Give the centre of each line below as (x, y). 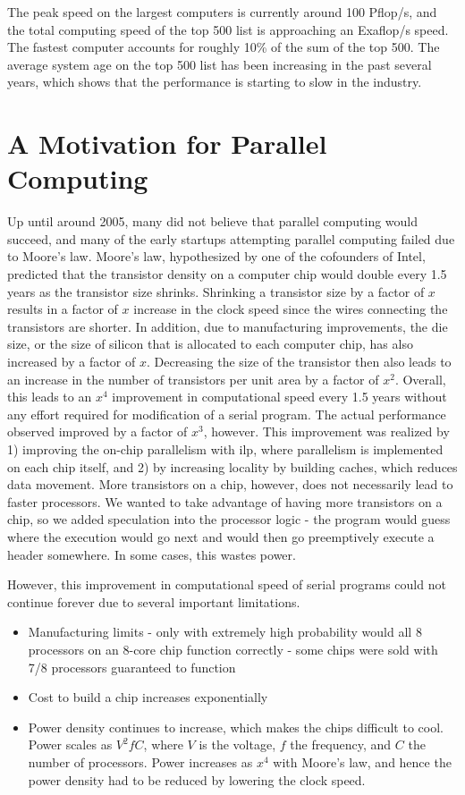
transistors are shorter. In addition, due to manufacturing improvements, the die (228, 326)
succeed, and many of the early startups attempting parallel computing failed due (231, 238)
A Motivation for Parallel (167, 144)
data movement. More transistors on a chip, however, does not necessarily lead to (230, 484)
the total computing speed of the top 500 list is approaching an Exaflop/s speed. (228, 29)
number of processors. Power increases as (140, 761)
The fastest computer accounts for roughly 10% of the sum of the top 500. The (224, 47)
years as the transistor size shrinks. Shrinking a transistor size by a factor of (216, 291)
